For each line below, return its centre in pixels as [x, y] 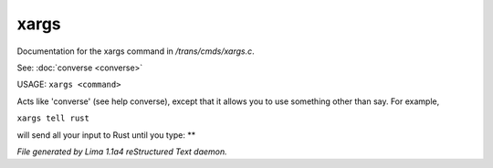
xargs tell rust [53, 118]
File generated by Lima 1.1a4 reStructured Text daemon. [122, 152]
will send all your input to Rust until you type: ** [106, 135]
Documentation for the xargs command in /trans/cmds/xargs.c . [136, 51]
